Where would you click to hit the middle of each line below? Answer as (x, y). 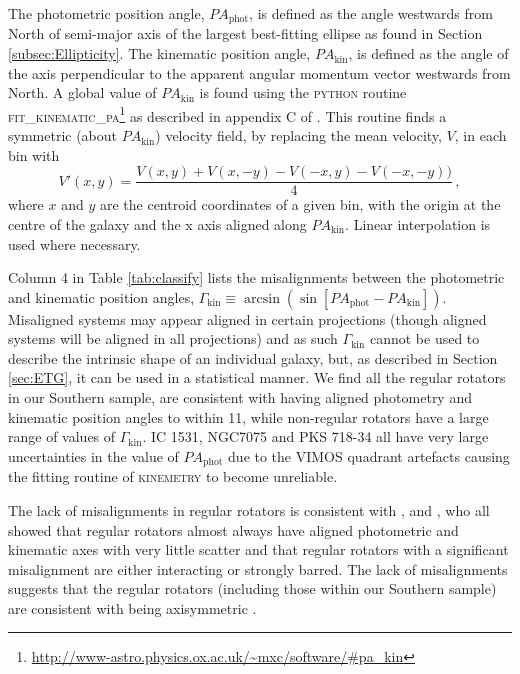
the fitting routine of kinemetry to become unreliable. (173, 476)
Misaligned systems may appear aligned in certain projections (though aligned (247, 318)
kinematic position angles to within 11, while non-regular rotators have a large (248, 416)
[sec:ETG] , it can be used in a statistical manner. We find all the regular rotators (257, 377)
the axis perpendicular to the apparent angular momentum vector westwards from (259, 72)
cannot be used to (424, 338)
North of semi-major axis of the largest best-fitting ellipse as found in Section (245, 33)
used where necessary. (74, 243)
